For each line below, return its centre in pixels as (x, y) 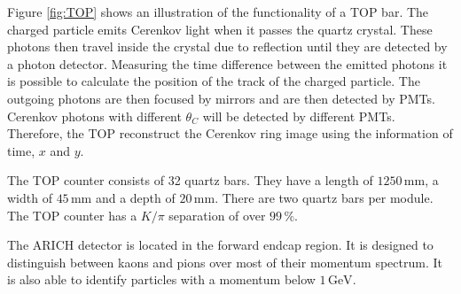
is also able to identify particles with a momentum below (161, 279)
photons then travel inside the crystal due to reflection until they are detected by (227, 46)
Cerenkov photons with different (94, 116)
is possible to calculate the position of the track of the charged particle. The (214, 81)
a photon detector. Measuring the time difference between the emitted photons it (227, 63)
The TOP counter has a (72, 215)
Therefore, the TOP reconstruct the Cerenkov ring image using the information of (230, 133)
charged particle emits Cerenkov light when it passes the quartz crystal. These (220, 29)
